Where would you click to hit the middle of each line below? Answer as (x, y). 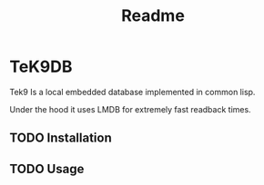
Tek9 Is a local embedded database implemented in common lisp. (132, 92)
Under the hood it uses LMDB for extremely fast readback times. (131, 109)
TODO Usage (47, 169)
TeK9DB (41, 67)
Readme (153, 16)
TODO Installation (61, 138)
